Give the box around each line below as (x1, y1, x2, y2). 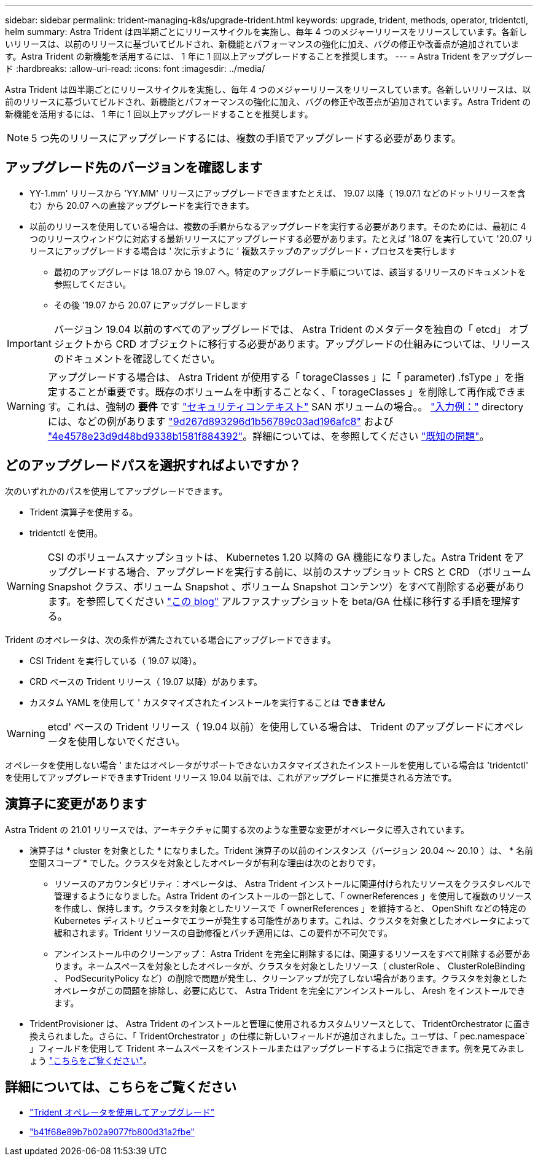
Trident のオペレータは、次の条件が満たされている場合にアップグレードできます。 (5, 634, 336, 645)
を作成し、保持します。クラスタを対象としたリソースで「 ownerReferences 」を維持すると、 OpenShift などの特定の (54, 902, 526, 913)
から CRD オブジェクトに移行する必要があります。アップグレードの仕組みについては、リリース (93, 337, 531, 350)
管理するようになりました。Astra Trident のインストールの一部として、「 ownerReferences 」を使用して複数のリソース (54, 890, 532, 901)
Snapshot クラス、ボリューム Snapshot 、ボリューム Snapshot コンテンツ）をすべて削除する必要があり (47, 580, 525, 593)
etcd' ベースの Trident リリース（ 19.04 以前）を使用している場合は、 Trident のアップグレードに (47, 720, 494, 733)
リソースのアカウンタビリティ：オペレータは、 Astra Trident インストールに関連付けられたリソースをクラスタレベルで (54, 878, 531, 889)
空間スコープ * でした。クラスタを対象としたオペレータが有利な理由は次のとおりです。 (29, 857, 381, 868)
